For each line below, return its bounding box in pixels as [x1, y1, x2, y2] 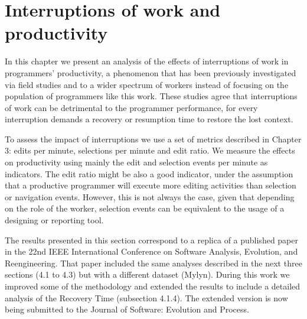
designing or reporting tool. [5, 214, 104, 226]
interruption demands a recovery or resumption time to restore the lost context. [5, 113, 293, 125]
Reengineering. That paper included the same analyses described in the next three [5, 256, 302, 269]
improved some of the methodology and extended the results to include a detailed [5, 280, 301, 292]
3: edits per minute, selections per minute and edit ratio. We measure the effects [5, 144, 295, 157]
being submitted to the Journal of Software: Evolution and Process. [5, 303, 249, 315]
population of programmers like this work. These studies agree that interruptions [5, 90, 298, 102]
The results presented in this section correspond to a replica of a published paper [5, 233, 298, 246]
